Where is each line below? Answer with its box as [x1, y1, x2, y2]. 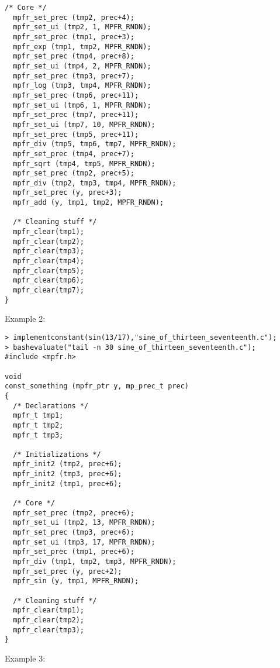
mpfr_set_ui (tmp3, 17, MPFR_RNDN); [13, 538, 155, 546]
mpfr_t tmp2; [13, 421, 64, 429]
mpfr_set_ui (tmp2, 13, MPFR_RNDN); [13, 518, 155, 527]
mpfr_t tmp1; [13, 411, 64, 420]
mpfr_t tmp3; [13, 431, 64, 439]
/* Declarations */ [13, 401, 89, 410]
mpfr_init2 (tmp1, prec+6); [13, 479, 122, 488]
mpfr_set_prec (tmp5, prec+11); [13, 130, 139, 139]
